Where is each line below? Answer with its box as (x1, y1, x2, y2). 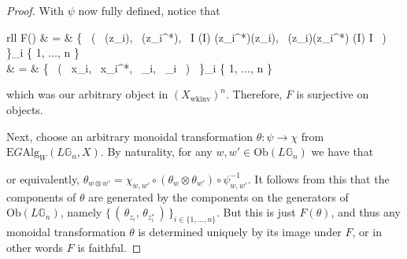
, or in (352, 224, 382, 240)
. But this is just (216, 204, 296, 220)
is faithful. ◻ (77, 239, 142, 255)
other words (6, 239, 64, 255)
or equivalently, (6, 170, 80, 187)
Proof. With (6, 2, 65, 18)
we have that (311, 143, 374, 160)
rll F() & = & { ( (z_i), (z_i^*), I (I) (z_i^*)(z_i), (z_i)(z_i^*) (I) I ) (6, 28, 387, 45)
